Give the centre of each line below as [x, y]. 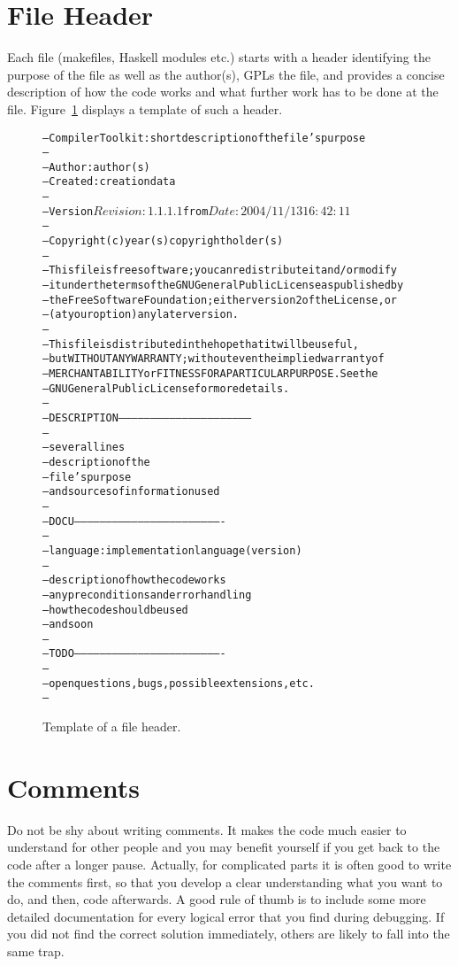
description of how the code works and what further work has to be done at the [223, 92]
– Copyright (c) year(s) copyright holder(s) [163, 241]
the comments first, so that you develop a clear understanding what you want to [225, 881]
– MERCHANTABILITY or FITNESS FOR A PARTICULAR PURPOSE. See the [210, 374]
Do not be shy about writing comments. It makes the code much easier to [207, 829]
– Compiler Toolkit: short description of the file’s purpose [204, 138]
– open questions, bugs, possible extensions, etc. [179, 683]
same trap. [36, 951]
